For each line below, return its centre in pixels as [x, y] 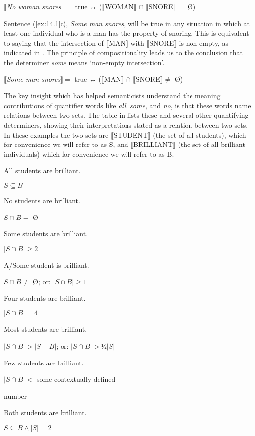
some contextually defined [76, 379]
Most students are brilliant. [46, 329]
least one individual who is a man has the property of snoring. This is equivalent [127, 33]
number [16, 396]
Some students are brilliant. [46, 234]
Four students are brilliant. [45, 298]
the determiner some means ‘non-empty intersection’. [84, 62]
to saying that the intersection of [54, 42]
